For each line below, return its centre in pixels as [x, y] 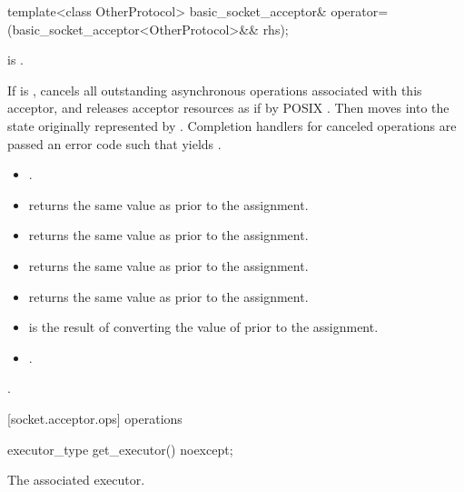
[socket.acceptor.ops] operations [95, 418]
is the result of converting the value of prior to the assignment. [203, 327]
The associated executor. [76, 480]
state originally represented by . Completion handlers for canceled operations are [232, 125]
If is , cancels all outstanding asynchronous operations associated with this [215, 90]
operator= [360, 11]
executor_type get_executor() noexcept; [120, 449]
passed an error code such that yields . [114, 143]
